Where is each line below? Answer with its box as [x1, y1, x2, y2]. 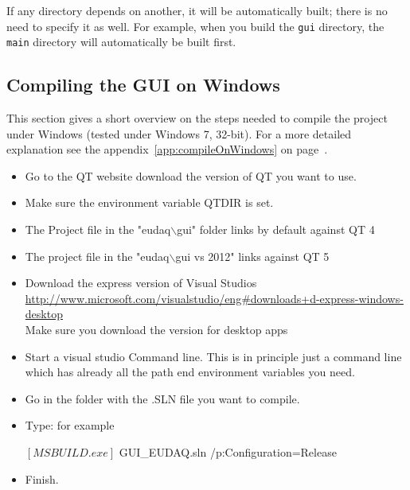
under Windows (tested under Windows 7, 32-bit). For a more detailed [6, 125, 352, 142]
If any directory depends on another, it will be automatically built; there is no [6, 2, 388, 18]
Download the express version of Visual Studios [25, 274, 257, 291]
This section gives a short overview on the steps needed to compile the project [6, 110, 388, 126]
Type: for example [25, 417, 115, 434]
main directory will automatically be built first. [6, 33, 236, 50]
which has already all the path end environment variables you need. [25, 364, 355, 380]
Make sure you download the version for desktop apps [25, 321, 288, 338]
